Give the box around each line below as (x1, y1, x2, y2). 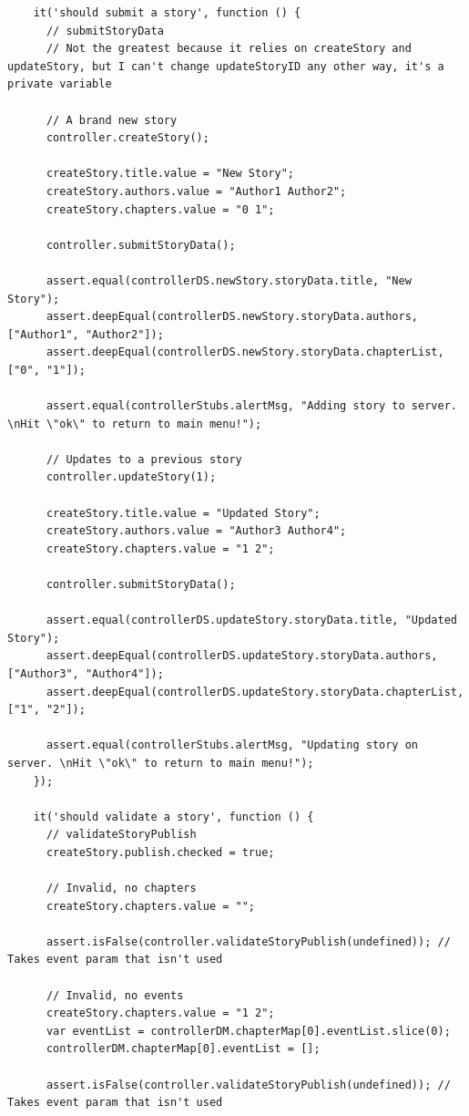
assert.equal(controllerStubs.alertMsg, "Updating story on (46, 739, 419, 752)
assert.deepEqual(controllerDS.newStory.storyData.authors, (46, 310, 419, 324)
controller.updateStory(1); (46, 470, 217, 484)
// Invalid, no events (46, 988, 184, 1002)
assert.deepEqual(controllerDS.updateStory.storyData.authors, (46, 649, 438, 663)
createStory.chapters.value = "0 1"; (46, 202, 275, 216)
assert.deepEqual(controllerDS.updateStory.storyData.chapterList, (46, 685, 464, 698)
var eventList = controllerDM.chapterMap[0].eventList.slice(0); (46, 1024, 451, 1038)
